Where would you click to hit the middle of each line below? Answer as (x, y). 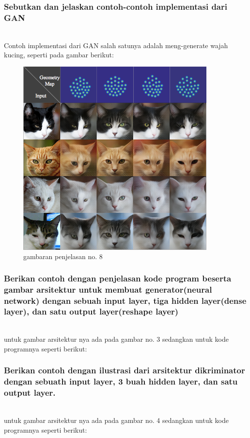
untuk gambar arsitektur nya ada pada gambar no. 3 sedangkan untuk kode (116, 339)
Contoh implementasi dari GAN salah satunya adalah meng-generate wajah (116, 45)
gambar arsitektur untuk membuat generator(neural (108, 289)
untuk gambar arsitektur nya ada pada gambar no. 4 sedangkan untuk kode (116, 420)
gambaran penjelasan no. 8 (63, 256)
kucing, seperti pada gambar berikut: (59, 55)
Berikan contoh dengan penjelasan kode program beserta (118, 278)
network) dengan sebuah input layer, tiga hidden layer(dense (125, 300)
